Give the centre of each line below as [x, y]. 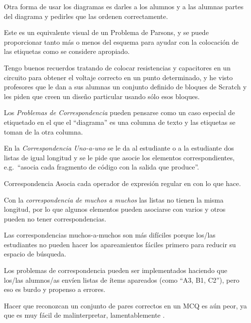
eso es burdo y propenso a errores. [55, 289]
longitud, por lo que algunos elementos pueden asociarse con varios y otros [115, 209]
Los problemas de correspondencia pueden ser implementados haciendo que [116, 270]
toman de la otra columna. [43, 131]
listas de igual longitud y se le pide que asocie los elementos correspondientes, [119, 157]
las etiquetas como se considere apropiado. [67, 51]
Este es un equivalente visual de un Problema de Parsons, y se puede [106, 32]
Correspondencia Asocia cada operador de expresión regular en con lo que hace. [123, 183]
